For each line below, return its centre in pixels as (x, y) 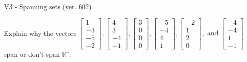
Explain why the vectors (40, 33)
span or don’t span (32, 54)
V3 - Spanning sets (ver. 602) (48, 6)
